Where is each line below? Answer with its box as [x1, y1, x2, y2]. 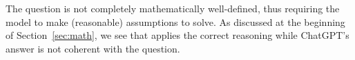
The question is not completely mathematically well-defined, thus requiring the [6, 1, 340, 15]
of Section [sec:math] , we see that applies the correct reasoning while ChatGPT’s [6, 28, 349, 42]
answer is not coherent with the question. [6, 41, 180, 55]
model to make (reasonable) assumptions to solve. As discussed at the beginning [6, 14, 345, 29]
